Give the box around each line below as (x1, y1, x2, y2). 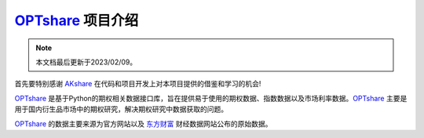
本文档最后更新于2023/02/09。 (35, 57, 137, 67)
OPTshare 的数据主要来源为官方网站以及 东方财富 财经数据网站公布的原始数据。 (14, 118, 272, 129)
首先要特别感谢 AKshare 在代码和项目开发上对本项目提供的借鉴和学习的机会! (14, 79, 261, 89)
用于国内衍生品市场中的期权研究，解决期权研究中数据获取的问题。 (14, 104, 228, 114)
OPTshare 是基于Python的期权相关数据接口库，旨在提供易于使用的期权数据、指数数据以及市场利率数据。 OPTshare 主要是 (14, 93, 408, 103)
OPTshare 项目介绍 (14, 12, 139, 29)
